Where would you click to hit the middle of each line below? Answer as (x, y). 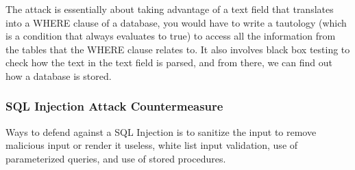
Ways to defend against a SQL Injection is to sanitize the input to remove (161, 131)
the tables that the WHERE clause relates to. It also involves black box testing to (178, 49)
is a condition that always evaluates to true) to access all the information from (171, 36)
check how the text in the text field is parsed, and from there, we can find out (169, 62)
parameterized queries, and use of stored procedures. (116, 158)
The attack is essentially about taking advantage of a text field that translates (170, 9)
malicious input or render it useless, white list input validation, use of (152, 145)
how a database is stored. (59, 75)
